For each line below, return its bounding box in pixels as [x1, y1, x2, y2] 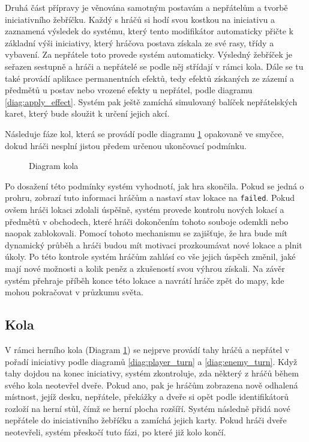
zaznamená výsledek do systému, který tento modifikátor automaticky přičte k [5, 25, 293, 37]
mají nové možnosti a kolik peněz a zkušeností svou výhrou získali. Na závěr [5, 262, 285, 274]
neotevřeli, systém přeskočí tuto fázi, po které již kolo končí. [5, 426, 226, 438]
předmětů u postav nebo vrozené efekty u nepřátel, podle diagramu [5, 84, 253, 96]
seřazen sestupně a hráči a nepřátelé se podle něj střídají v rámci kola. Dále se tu [5, 60, 304, 72]
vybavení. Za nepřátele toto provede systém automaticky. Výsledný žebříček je [5, 48, 293, 61]
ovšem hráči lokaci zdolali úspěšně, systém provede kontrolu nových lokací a [5, 203, 284, 215]
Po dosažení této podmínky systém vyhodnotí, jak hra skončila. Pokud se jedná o [5, 179, 304, 192]
